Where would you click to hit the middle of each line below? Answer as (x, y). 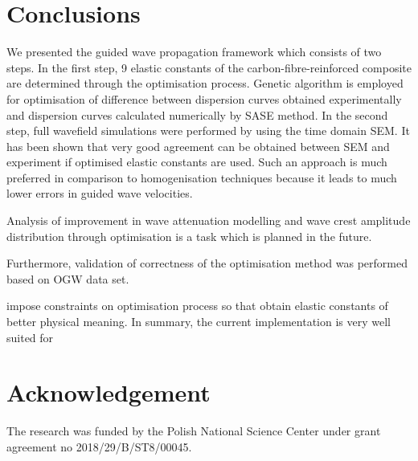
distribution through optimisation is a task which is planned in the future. (189, 236)
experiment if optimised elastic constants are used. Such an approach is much (197, 162)
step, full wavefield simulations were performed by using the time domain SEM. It (208, 131)
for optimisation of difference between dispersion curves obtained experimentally (204, 98)
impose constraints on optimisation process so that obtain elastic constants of (197, 306)
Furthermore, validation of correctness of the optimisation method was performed (207, 263)
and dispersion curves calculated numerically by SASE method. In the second (197, 114)
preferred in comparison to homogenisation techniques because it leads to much (202, 177)
